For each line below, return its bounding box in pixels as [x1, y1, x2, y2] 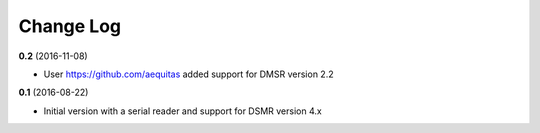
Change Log [18, 15, 122, 37]
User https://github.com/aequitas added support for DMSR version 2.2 [43, 68, 334, 80]
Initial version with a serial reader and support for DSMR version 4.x [43, 105, 322, 117]
